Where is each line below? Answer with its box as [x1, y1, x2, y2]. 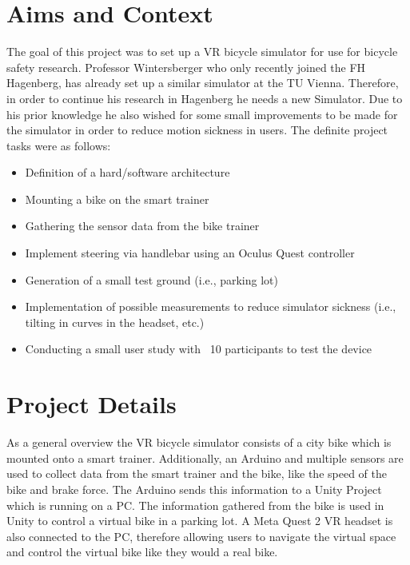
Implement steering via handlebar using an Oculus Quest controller [25, 245, 355, 261]
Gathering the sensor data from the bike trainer [25, 217, 260, 234]
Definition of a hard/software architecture [25, 164, 230, 181]
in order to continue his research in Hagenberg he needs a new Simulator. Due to [6, 90, 403, 106]
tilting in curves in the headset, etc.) [25, 313, 205, 330]
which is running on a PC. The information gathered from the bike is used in [6, 496, 384, 513]
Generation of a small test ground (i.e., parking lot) [25, 271, 278, 288]
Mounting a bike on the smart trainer [25, 190, 209, 207]
